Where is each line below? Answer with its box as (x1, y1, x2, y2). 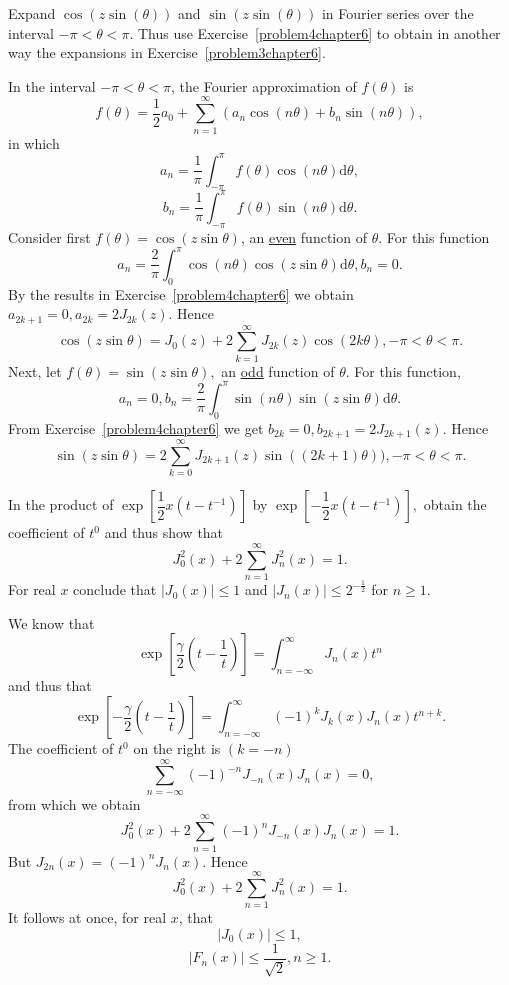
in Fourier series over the (321, 3, 474, 23)
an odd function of (221, 360, 335, 381)
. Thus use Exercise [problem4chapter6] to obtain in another (129, 22, 501, 43)
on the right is (133, 738, 221, 759)
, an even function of (240, 226, 367, 247)
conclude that (73, 579, 157, 600)
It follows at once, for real (8, 907, 167, 928)
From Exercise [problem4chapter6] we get (8, 417, 264, 438)
